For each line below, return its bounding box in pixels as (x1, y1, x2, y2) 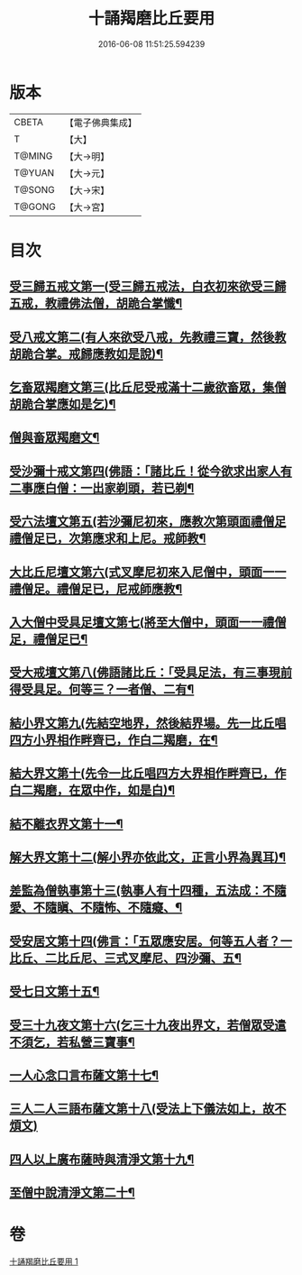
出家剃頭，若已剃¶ (91, 480, 195, 496)
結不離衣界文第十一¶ (9, 816, 124, 831)
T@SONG (14, 183, 56, 196)
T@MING (14, 150, 53, 162)
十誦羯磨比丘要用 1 (9, 1256, 78, 1267)
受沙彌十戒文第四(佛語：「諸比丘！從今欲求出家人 (9, 463, 281, 479)
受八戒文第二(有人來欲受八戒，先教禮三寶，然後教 (9, 329, 287, 344)
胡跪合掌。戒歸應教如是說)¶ (9, 346, 164, 362)
